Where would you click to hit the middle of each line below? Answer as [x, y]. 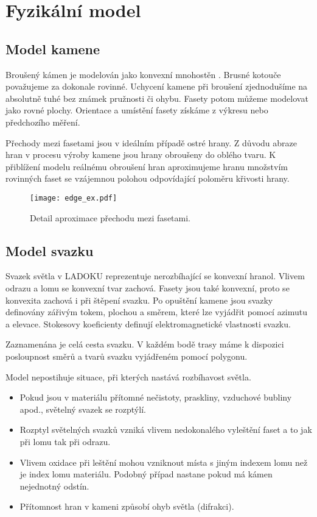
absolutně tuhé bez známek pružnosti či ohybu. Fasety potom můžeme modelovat [157, 98]
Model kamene [53, 48]
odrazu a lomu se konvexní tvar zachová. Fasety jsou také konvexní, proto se [148, 287]
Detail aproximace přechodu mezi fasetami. [110, 217]
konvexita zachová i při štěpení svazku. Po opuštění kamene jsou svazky [139, 300]
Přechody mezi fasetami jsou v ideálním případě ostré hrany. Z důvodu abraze [151, 142]
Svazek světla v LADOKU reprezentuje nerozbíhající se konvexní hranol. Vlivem [155, 276]
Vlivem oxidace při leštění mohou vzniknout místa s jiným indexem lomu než [164, 462]
